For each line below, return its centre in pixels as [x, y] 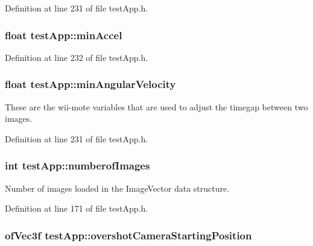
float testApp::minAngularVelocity [90, 84]
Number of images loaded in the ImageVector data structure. [117, 188]
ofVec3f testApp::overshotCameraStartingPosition [128, 235]
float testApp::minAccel [64, 35]
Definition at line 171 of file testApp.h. [77, 208]
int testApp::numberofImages [77, 166]
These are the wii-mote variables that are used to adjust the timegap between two [156, 106]
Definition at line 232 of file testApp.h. [77, 57]
